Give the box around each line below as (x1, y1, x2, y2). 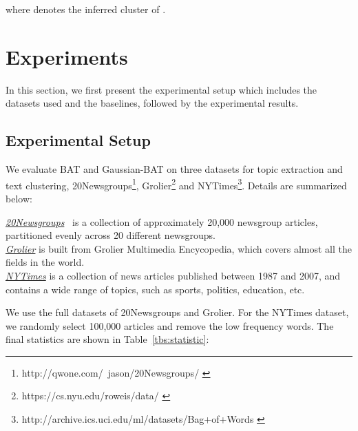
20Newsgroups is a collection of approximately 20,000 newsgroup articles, (6, 214, 318, 229)
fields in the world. (6, 255, 85, 269)
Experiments (6, 42, 128, 70)
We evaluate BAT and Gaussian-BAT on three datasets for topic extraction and (6, 162, 343, 176)
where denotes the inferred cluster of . (6, 2, 166, 16)
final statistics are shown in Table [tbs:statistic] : (6, 332, 209, 346)
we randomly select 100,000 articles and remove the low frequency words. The (6, 318, 334, 333)
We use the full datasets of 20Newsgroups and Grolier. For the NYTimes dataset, (6, 305, 349, 319)
